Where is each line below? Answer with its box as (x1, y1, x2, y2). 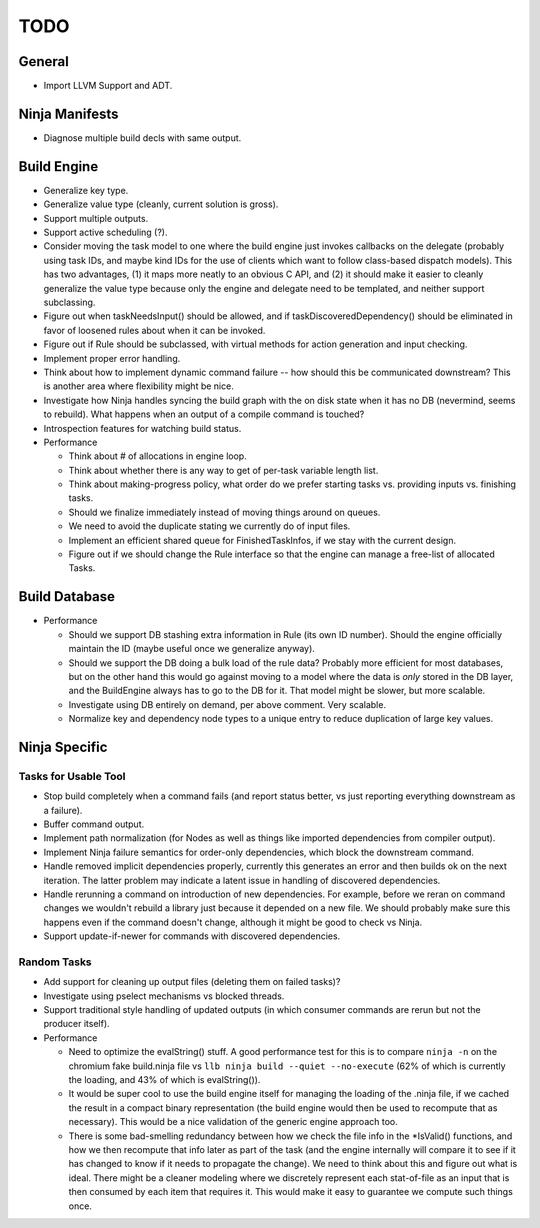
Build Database (18, 588, 115, 605)
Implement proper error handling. (43, 352, 181, 364)
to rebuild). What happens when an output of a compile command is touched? (43, 408, 365, 420)
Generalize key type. (43, 184, 129, 196)
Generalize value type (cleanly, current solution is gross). (43, 198, 279, 210)
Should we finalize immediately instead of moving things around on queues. (68, 506, 381, 518)
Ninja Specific (18, 738, 108, 755)
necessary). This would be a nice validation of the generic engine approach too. (68, 1116, 399, 1128)
